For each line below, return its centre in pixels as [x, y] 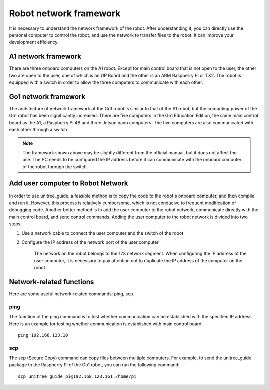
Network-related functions [52, 281]
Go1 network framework [47, 96]
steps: [15, 224]
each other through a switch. [39, 130]
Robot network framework [65, 13]
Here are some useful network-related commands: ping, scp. [72, 294]
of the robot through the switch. [55, 167]
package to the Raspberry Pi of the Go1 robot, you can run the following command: [94, 365]
